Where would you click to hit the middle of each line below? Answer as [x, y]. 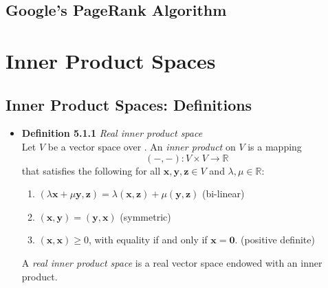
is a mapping [275, 146]
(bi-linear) [223, 193]
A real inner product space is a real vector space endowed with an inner [172, 262]
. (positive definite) [275, 240]
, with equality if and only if [148, 240]
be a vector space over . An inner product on [142, 146]
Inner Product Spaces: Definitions [129, 104]
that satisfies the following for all [91, 170]
